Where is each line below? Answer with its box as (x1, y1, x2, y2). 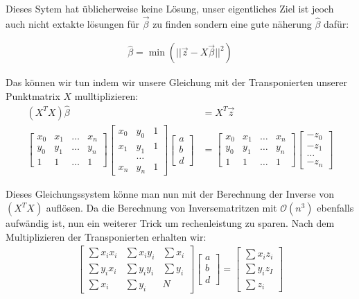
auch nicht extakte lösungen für (6, 16, 140, 31)
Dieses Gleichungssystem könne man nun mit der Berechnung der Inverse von (6, 187, 334, 201)
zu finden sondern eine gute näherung (152, 16, 312, 31)
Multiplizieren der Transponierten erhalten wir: (6, 229, 207, 244)
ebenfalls (317, 200, 354, 215)
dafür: (324, 16, 349, 31)
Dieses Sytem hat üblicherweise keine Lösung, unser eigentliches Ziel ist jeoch (6, 1, 334, 15)
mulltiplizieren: (74, 89, 139, 103)
